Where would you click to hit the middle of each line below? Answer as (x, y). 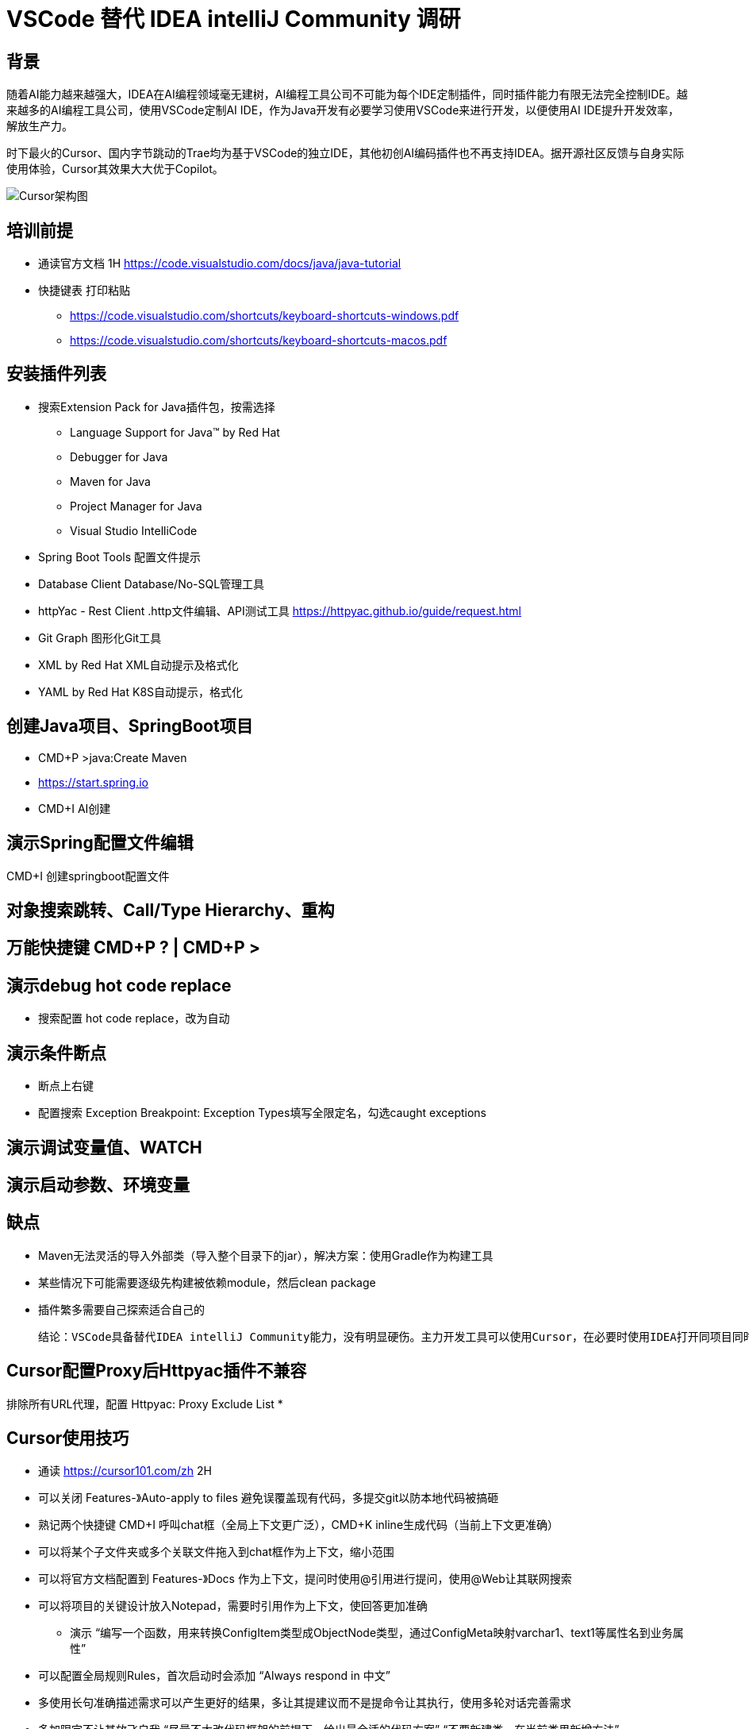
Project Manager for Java (136, 506)
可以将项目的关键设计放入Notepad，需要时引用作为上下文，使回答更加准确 (233, 1606)
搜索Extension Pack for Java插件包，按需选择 (157, 406)
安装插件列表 (56, 374)
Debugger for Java (119, 456)
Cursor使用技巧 (68, 1438)
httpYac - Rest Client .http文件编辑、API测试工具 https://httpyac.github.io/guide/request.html (280, 610)
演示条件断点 (56, 1053)
